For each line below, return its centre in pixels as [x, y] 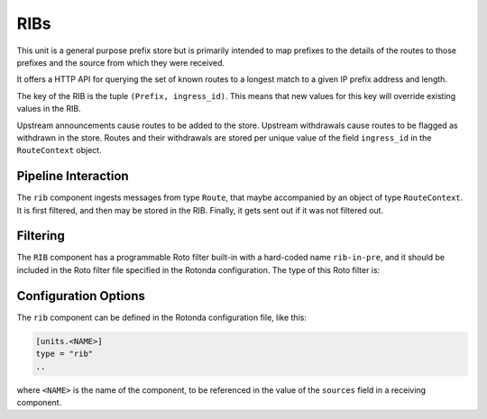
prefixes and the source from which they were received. [121, 62]
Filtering [41, 236]
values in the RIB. [49, 109]
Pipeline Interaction [73, 176]
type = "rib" [64, 354]
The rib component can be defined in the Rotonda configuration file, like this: [161, 317]
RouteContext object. [60, 150]
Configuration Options [81, 296]
